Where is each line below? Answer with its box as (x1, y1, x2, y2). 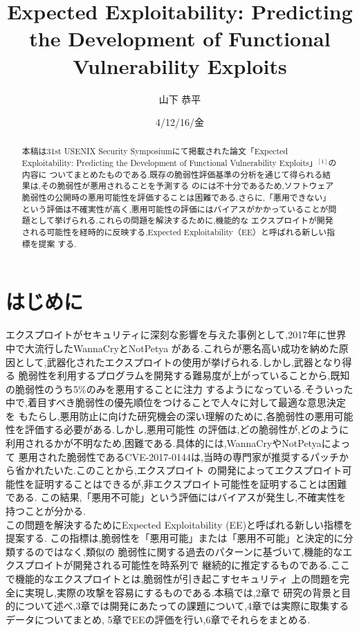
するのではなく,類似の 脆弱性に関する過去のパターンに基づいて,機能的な (15, 544, 343, 558)
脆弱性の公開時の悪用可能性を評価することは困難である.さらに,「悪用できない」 (21, 192, 331, 203)
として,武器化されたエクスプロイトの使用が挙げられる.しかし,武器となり (15, 354, 342, 369)
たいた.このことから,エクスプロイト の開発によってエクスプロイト (44, 463, 342, 477)
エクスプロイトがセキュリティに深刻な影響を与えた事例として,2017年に (6, 327, 327, 342)
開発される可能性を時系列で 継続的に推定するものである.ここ (73, 558, 350, 572)
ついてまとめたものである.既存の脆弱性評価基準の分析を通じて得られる (49, 168, 323, 180)
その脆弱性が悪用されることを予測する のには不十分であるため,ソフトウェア (40, 180, 334, 192)
